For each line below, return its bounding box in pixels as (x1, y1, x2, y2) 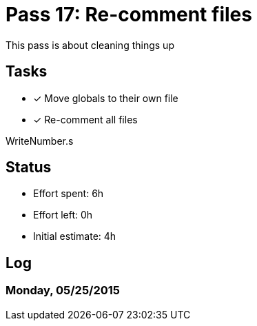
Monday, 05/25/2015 (6, 283, 120, 298)
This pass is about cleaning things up (6, 39, 174, 51)
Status (6, 159, 52, 176)
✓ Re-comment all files (33, 113, 138, 125)
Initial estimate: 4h (33, 230, 116, 243)
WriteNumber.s (6, 134, 74, 147)
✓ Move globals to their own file (33, 92, 178, 104)
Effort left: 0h (33, 209, 93, 221)
